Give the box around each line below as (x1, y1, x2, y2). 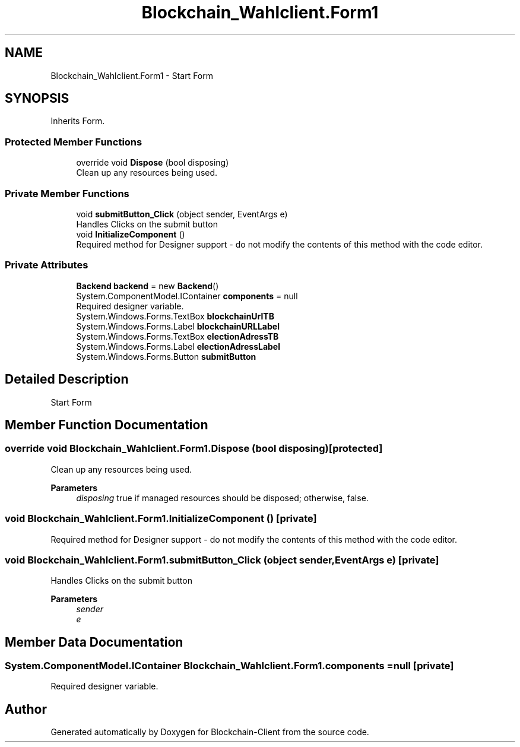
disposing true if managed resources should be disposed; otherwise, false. (76, 492, 369, 503)
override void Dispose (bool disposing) (76, 157, 229, 168)
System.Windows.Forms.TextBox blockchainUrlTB (76, 311, 274, 321)
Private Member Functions (5, 187, 129, 200)
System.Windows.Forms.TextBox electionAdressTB (76, 331, 279, 341)
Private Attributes (5, 259, 88, 271)
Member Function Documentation (5, 417, 208, 432)
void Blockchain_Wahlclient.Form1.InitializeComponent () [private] (5, 512, 317, 525)
